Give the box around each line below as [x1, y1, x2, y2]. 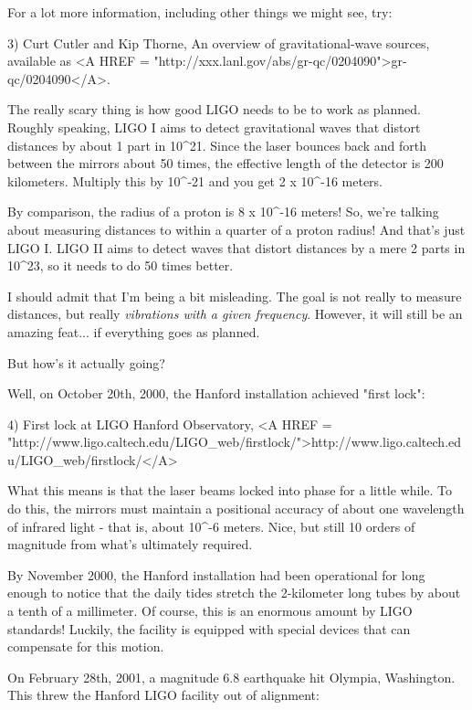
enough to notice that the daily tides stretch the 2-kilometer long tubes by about [7, 583, 461, 602]
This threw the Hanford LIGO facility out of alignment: [7, 685, 320, 705]
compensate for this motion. [7, 637, 164, 656]
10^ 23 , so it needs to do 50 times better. [7, 256, 234, 275]
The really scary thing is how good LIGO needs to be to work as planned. [7, 100, 421, 119]
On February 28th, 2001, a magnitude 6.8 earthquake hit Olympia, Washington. [7, 667, 456, 686]
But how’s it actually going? [7, 353, 165, 372]
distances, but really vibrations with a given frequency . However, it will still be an [7, 304, 463, 323]
